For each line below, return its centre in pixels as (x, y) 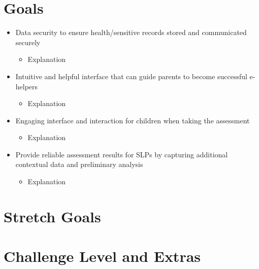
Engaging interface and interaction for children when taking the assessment (133, 120)
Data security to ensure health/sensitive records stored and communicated (131, 32)
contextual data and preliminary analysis (79, 164)
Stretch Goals (52, 216)
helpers (27, 86)
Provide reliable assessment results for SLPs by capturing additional (122, 154)
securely (28, 42)
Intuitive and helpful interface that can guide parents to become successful (131, 76)
